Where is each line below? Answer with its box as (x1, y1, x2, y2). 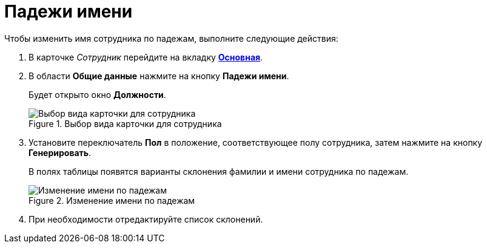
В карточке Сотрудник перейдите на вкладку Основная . (29, 51, 263, 62)
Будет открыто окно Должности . (29, 89, 166, 100)
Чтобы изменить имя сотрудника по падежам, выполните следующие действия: (4, 33, 338, 44)
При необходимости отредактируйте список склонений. (29, 214, 263, 224)
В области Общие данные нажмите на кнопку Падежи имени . (29, 70, 289, 81)
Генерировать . (29, 147, 92, 158)
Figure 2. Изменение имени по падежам (29, 195, 195, 206)
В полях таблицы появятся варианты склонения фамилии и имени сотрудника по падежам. (29, 166, 409, 177)
